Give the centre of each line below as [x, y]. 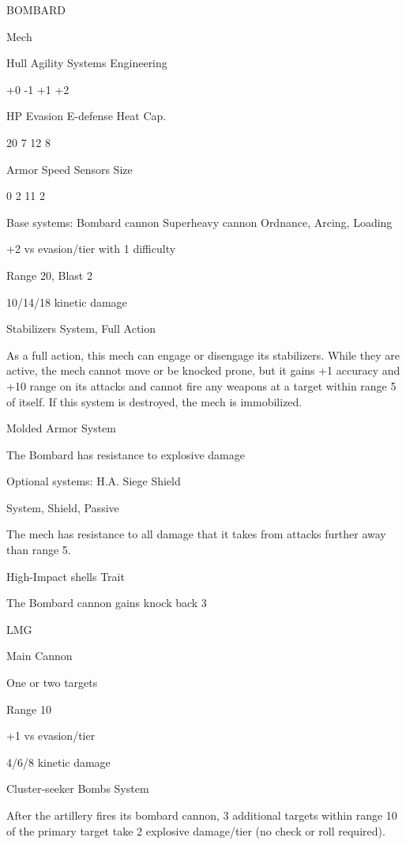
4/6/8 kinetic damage [58, 762]
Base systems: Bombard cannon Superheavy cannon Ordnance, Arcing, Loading [199, 222]
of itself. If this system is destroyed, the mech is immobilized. [154, 401]
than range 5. [39, 550]
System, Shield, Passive [63, 507]
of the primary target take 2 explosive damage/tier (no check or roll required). [196, 830]
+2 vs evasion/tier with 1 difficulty [91, 249]
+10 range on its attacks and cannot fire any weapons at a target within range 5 [201, 385]
